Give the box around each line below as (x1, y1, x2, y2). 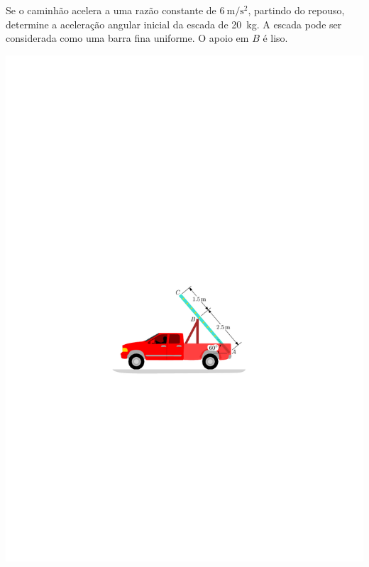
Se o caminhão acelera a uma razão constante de (6, 3, 216, 17)
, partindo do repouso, (248, 3, 345, 17)
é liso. (263, 31, 288, 45)
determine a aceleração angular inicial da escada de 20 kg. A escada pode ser (6, 16, 342, 31)
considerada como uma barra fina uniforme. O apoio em (6, 31, 249, 45)
